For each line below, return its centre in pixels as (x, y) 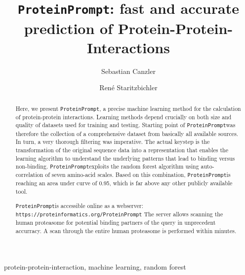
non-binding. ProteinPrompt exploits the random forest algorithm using (107, 166)
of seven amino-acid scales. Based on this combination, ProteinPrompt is (138, 175)
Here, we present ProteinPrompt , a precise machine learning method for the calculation (128, 108)
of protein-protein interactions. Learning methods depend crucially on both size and (123, 117)
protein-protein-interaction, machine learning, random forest (95, 267)
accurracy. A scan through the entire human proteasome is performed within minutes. (126, 230)
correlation (29, 175)
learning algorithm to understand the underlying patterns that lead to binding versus (125, 158)
